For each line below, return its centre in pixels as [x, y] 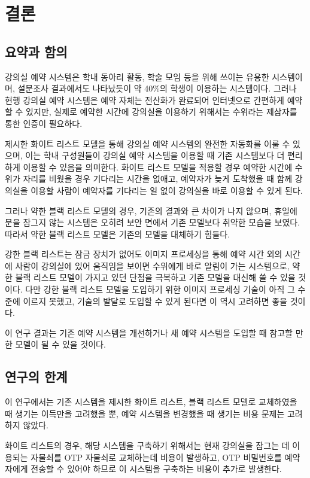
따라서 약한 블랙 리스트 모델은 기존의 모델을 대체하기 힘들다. [118, 234]
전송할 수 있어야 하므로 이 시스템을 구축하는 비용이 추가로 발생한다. [156, 469]
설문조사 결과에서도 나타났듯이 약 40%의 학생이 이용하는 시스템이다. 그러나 [157, 88]
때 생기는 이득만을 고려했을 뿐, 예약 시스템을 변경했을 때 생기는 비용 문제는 [145, 413]
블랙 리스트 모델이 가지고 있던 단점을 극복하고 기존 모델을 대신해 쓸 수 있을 [155, 277]
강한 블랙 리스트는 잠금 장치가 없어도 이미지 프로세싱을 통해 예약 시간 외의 [144, 254]
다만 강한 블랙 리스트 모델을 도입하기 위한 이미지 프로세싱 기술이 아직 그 [160, 289]
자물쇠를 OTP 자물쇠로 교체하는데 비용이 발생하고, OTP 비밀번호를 [156, 457]
